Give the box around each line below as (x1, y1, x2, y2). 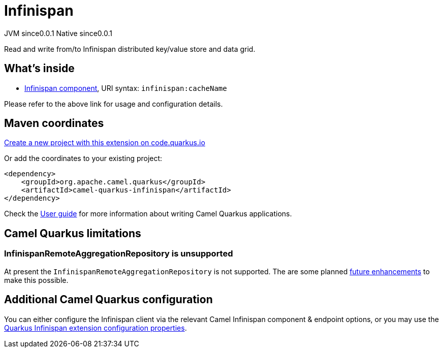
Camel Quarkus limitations (4, 227, 141, 240)
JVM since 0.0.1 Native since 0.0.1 (4, 28, 112, 38)
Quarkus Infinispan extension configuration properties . (4, 323, 187, 332)
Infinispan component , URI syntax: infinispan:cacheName (24, 83, 227, 92)
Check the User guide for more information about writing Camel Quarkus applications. (4, 209, 292, 218)
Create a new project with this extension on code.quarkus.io (4, 138, 205, 147)
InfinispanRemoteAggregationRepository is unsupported (4, 248, 233, 259)
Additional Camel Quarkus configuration (4, 293, 213, 306)
